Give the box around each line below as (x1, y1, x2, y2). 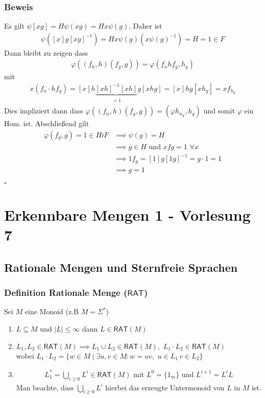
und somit (203, 105, 235, 116)
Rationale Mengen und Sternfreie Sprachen (4, 259, 238, 275)
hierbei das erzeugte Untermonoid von (105, 382, 225, 392)
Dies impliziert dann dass (4, 105, 83, 116)
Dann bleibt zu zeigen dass (4, 47, 88, 58)
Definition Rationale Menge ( (4, 286, 128, 299)
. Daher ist (129, 20, 162, 31)
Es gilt (4, 20, 25, 31)
